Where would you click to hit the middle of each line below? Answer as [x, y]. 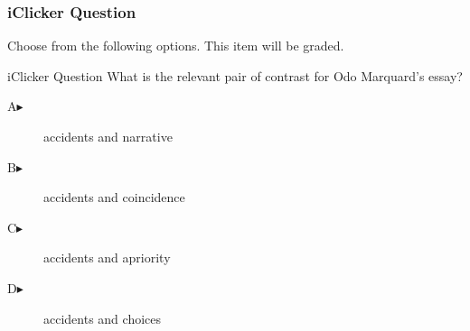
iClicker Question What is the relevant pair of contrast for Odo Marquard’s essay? [235, 75]
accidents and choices [103, 318]
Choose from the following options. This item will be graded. [176, 46]
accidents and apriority [107, 257]
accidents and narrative [108, 136]
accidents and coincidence [114, 197]
